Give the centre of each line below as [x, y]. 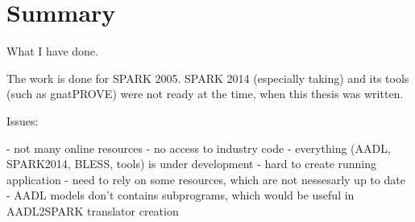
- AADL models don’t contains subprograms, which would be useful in [181, 195]
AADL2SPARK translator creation [93, 210]
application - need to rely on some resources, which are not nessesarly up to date [206, 179]
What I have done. [52, 51]
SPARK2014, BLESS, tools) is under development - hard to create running [192, 164]
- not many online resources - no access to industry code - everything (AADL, [199, 148]
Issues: [23, 120]
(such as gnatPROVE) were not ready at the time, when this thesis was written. [205, 94]
